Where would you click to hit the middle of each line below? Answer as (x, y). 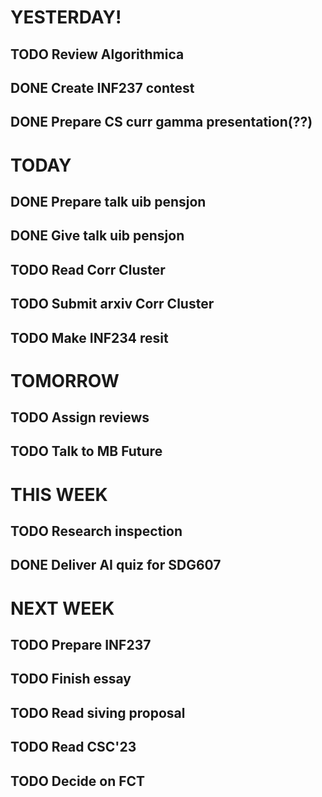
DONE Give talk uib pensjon (97, 236)
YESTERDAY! (66, 17)
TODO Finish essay (71, 679)
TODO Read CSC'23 (73, 747)
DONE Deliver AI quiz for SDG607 (116, 565)
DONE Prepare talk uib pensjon (108, 201)
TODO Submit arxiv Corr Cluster (112, 304)
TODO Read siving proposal (98, 712)
